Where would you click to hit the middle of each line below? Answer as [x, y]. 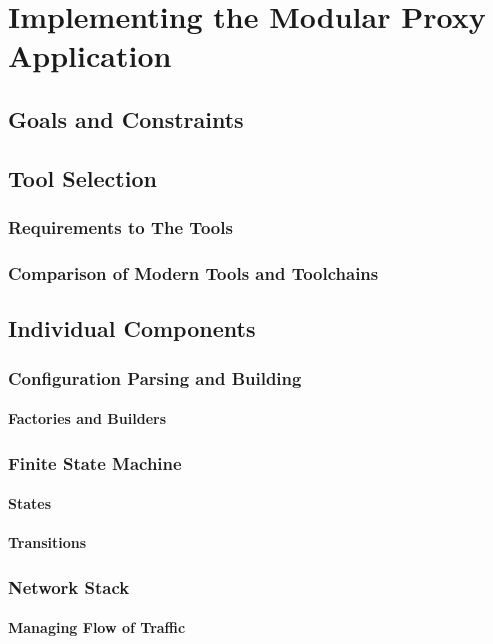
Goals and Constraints [126, 118]
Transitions [47, 542]
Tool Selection [82, 177]
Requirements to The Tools [120, 227]
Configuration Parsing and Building [155, 377]
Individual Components [132, 328]
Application [90, 55]
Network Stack [69, 586]
